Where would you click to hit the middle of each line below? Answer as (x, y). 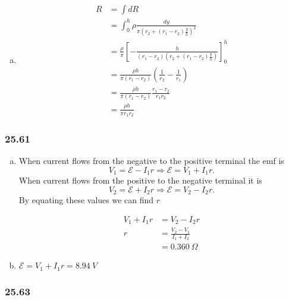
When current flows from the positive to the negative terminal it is (140, 180)
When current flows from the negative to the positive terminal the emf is (151, 161)
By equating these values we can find (86, 200)
